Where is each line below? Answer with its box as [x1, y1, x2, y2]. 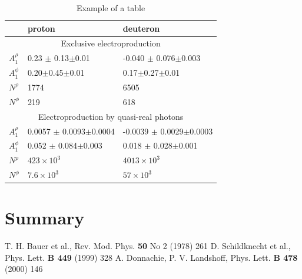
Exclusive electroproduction [61, 37, 161, 49]
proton [27, 22, 55, 34]
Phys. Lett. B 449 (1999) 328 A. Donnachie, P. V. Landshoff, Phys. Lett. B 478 [5, 251, 298, 263]
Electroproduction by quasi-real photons [38, 110, 184, 122]
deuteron [122, 22, 160, 34]
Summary [5, 206, 85, 230]
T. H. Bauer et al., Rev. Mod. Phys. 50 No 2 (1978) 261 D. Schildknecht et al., [5, 240, 291, 252]
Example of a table [77, 2, 145, 14]
